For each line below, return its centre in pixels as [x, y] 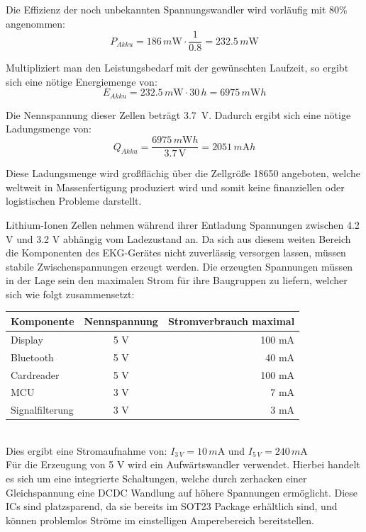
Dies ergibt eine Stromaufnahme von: [87, 450]
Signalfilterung [42, 410]
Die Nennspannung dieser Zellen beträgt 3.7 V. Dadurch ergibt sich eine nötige [178, 114]
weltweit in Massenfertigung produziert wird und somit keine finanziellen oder [175, 187]
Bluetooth [32, 357]
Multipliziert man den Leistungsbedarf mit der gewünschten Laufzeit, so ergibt [177, 68]
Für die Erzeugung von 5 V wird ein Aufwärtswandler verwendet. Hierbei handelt [183, 464]
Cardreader [35, 374]
